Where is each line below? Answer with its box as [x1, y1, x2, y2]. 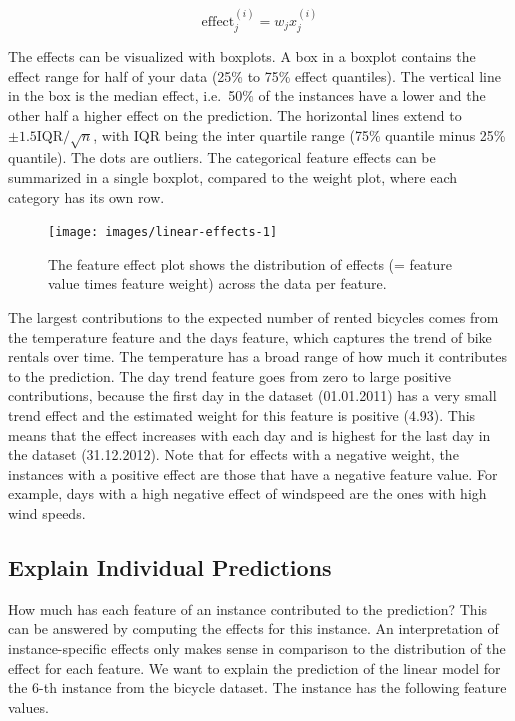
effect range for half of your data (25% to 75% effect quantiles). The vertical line [8, 65, 501, 86]
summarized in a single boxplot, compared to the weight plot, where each [8, 166, 458, 187]
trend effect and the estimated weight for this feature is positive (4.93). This [8, 404, 476, 425]
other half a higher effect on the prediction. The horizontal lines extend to [8, 105, 462, 126]
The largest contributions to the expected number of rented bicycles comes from [8, 307, 499, 327]
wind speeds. [8, 502, 86, 523]
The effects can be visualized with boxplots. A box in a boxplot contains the [8, 46, 476, 67]
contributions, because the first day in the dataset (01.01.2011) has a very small [8, 385, 497, 406]
